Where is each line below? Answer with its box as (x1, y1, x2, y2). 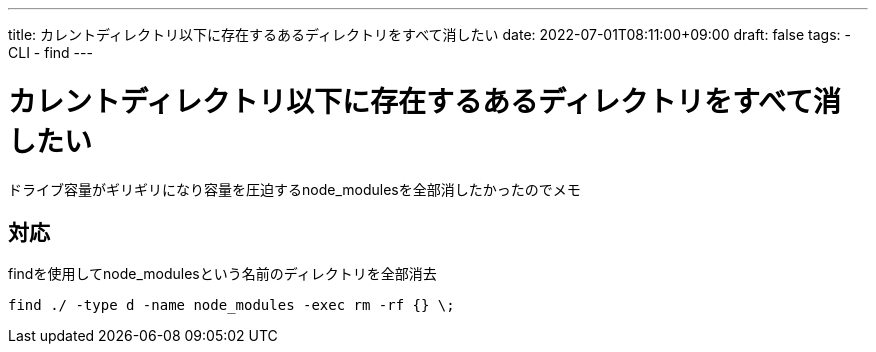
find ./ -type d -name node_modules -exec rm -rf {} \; (8, 297, 455, 314)
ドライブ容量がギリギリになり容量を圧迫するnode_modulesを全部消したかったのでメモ (8, 180, 581, 198)
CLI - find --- (8, 44, 93, 61)
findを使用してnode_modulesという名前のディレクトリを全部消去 (8, 265, 437, 283)
